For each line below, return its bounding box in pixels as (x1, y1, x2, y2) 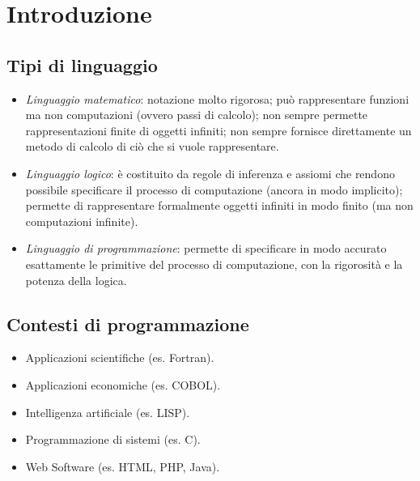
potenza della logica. (25, 271, 127, 288)
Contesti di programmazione (6, 311, 249, 336)
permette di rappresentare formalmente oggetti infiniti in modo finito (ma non (25, 197, 414, 214)
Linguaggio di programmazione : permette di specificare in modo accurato (25, 240, 387, 257)
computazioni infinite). (25, 212, 138, 229)
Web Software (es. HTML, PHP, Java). (25, 458, 220, 475)
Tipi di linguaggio (6, 52, 158, 77)
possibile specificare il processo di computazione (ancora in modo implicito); (25, 181, 403, 198)
